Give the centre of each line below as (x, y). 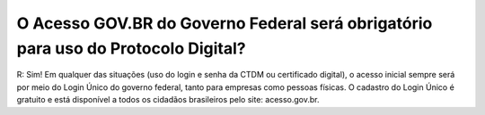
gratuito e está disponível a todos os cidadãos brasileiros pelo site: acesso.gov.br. (168, 100)
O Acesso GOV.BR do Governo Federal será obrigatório (225, 23)
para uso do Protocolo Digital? (131, 48)
